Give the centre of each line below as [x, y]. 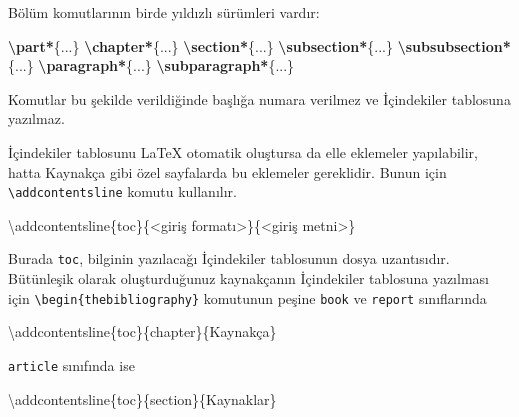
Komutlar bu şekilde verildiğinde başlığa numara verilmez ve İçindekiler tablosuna [259, 98]
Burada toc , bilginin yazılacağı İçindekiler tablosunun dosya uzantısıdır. [229, 258]
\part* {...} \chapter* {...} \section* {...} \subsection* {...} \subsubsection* [259, 45]
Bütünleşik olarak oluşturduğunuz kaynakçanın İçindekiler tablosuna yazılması [248, 278]
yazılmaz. [36, 118]
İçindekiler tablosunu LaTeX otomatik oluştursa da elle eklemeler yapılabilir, [243, 151]
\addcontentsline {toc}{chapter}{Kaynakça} [142, 331]
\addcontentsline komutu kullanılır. [122, 191]
